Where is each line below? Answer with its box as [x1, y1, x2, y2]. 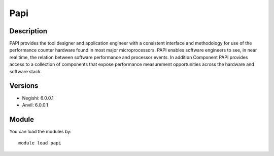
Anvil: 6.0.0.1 [22, 101, 48, 108]
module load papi [18, 140, 61, 146]
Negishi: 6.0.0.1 [22, 95, 54, 101]
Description [9, 27, 48, 35]
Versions [9, 81, 39, 90]
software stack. [9, 68, 42, 74]
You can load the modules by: [9, 128, 72, 134]
